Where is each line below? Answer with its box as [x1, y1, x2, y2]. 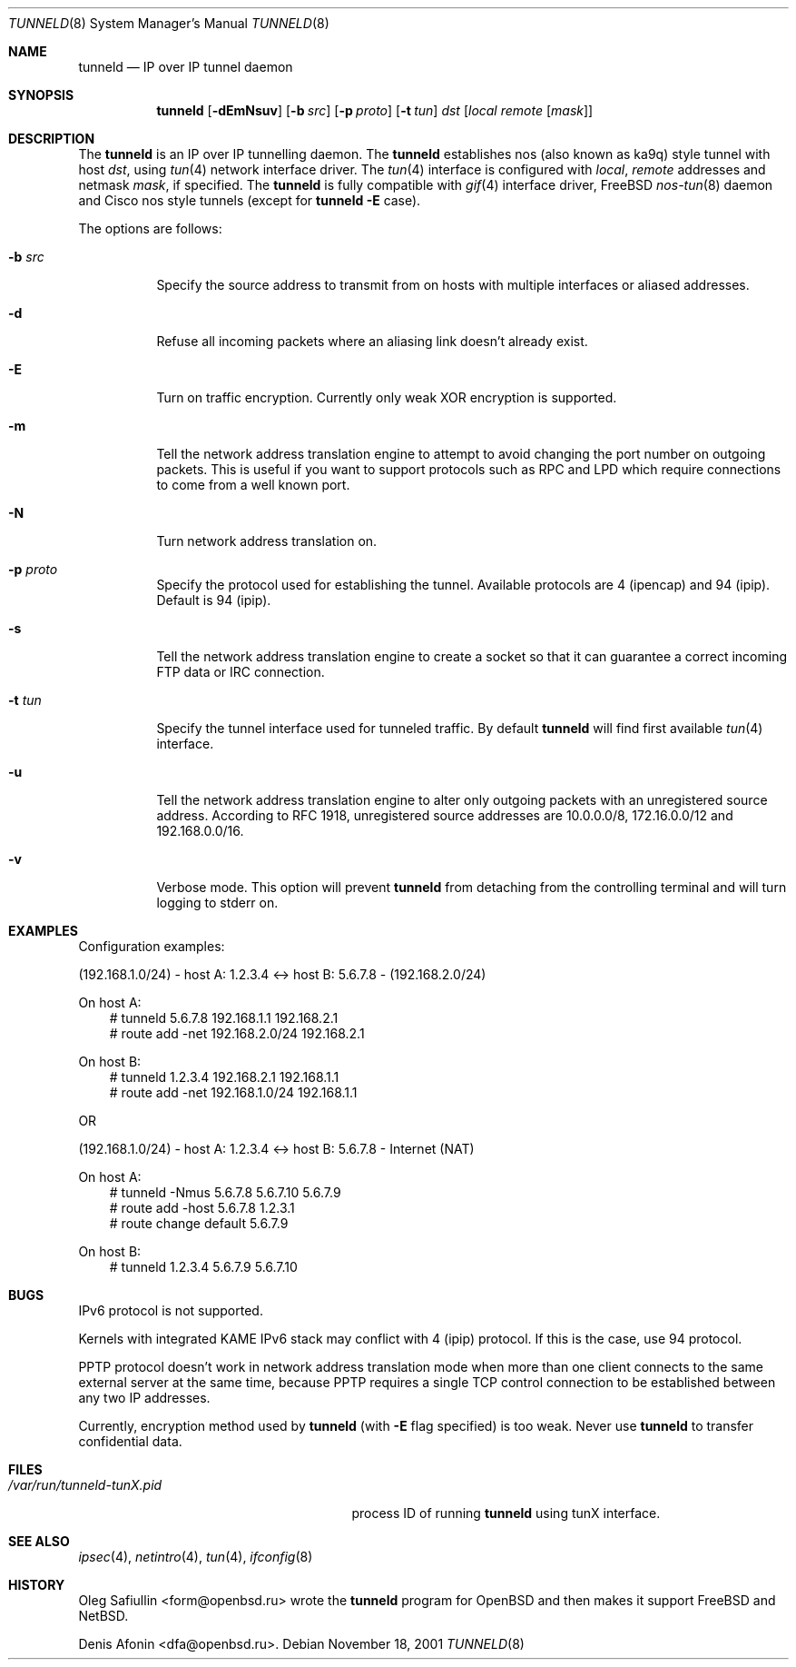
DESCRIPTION [8, 131, 95, 146]
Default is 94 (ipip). [156, 592, 271, 608]
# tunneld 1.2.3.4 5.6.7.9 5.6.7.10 [109, 1259, 298, 1275]
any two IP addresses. [78, 1390, 211, 1405]
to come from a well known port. [156, 477, 350, 492]
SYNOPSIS [8, 87, 74, 103]
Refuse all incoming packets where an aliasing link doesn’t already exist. [156, 333, 588, 349]
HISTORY [8, 1577, 65, 1593]
